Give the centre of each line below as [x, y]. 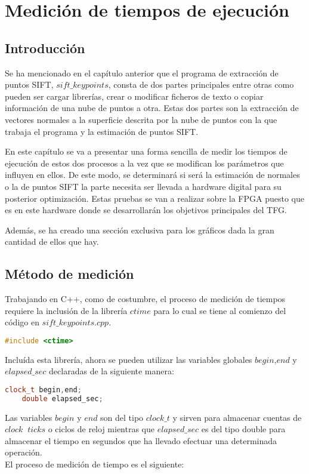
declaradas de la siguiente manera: [112, 371]
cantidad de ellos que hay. [52, 241]
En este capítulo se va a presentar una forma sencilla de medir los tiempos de [146, 151]
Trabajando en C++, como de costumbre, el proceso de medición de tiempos [145, 299]
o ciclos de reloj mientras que [101, 429]
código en [22, 322]
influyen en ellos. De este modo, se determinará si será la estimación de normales [152, 175]
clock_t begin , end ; [43, 390]
